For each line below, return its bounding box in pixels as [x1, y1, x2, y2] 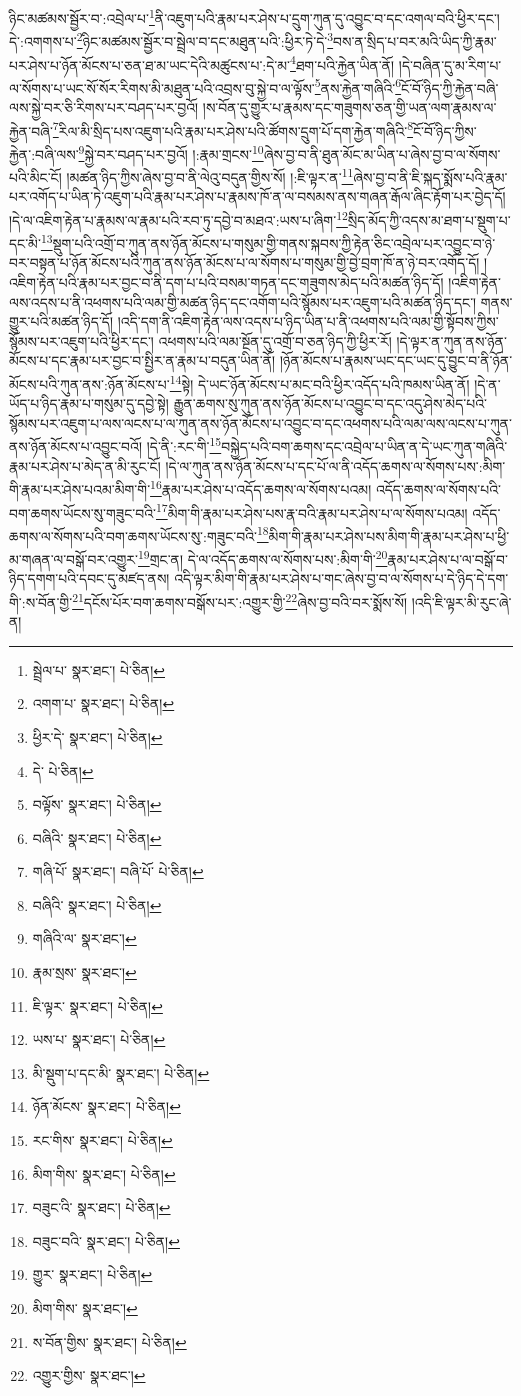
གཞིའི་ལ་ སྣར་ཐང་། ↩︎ [32, 928, 137, 949]
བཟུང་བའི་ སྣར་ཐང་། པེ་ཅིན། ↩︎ [32, 1230, 180, 1251]
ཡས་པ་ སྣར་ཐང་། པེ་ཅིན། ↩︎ [32, 1029, 166, 1050]
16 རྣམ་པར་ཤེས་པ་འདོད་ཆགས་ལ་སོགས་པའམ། [150, 476, 372, 499]
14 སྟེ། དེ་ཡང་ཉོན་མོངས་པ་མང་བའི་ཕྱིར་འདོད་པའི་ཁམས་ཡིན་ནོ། [169, 371, 470, 394]
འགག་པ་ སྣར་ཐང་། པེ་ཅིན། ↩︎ [32, 693, 175, 714]
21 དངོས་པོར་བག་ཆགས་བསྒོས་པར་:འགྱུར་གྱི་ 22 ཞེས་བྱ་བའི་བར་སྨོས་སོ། [72, 588, 408, 612]
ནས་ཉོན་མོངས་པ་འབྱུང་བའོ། [9, 436, 142, 457]
